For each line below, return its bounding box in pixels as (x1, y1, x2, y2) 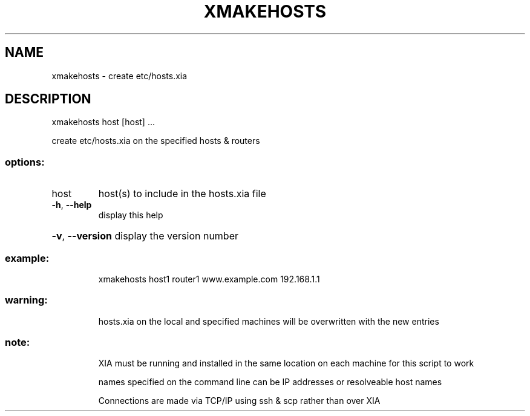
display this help (98, 210, 163, 221)
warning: (5, 294, 48, 307)
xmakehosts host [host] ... (51, 117, 155, 128)
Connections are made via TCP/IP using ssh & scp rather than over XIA (98, 395, 381, 406)
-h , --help (51, 200, 92, 210)
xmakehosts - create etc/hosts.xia (51, 70, 188, 81)
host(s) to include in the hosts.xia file (98, 187, 266, 200)
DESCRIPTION (5, 91, 91, 107)
